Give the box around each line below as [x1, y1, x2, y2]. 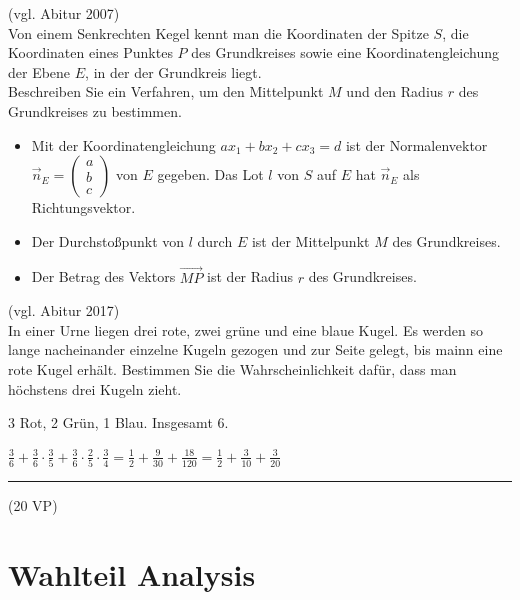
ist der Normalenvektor [345, 134, 488, 155]
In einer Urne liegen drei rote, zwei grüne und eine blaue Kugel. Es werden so [8, 319, 484, 340]
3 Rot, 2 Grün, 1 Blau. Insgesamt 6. [8, 412, 229, 433]
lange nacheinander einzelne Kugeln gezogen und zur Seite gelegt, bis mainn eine [8, 339, 503, 360]
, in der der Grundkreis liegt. [85, 61, 262, 82]
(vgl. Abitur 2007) [8, 3, 120, 23]
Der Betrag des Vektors [31, 266, 176, 287]
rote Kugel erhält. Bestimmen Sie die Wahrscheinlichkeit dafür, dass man [8, 358, 457, 379]
